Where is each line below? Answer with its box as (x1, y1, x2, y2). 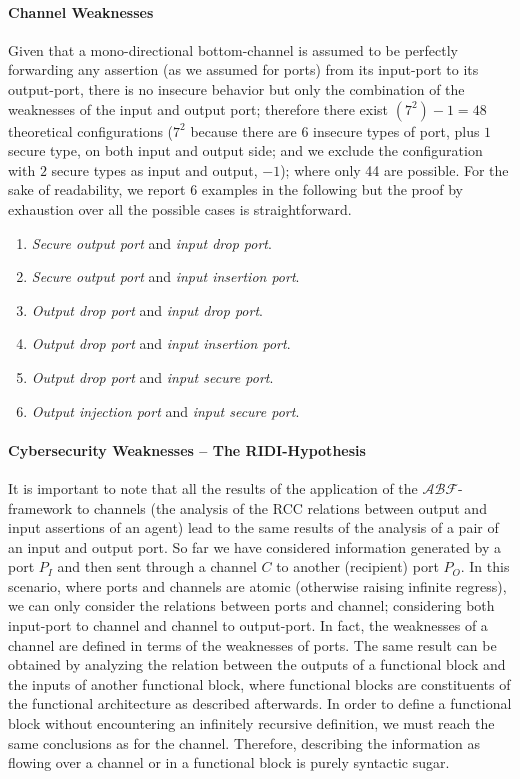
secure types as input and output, (51, 159, 258, 180)
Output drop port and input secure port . (31, 366, 274, 387)
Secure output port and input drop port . (31, 232, 272, 253)
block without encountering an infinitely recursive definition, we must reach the (8, 713, 495, 734)
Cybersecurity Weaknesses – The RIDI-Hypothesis (8, 439, 366, 460)
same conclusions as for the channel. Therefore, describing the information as (8, 732, 480, 753)
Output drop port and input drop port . (31, 299, 263, 320)
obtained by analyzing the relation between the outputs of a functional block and (8, 654, 506, 675)
